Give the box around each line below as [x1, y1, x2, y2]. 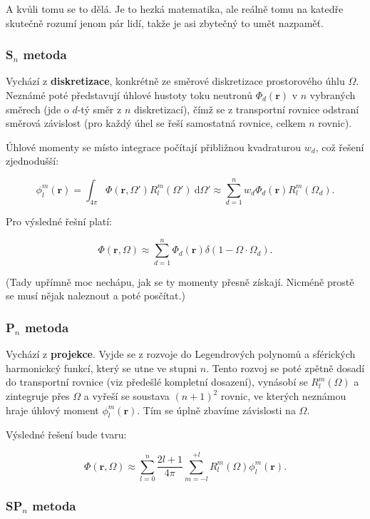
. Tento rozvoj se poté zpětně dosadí [206, 360, 365, 375]
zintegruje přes [6, 389, 70, 403]
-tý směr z [77, 101, 122, 116]
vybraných [309, 88, 356, 102]
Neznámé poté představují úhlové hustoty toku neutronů [6, 88, 252, 102]
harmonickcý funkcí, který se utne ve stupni [6, 360, 197, 375]
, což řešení [315, 139, 364, 154]
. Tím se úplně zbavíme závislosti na [137, 402, 296, 417]
